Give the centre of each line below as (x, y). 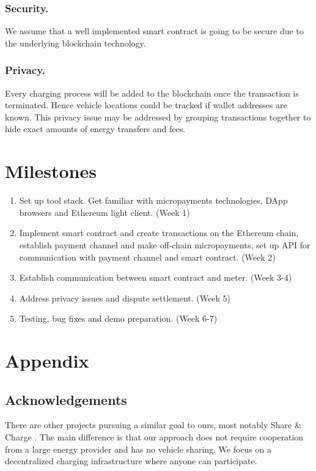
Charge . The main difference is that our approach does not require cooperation (154, 437)
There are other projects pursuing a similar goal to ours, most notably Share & (153, 425)
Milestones (51, 171)
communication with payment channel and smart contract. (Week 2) (147, 257)
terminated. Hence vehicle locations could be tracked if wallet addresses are (146, 105)
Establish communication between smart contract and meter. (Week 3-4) (156, 277)
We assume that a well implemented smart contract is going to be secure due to (154, 31)
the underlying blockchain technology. (75, 43)
